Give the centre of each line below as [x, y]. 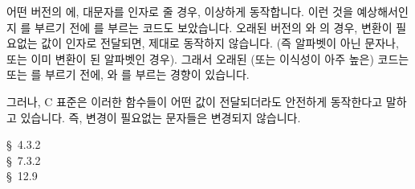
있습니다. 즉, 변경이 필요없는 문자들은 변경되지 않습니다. [161, 117]
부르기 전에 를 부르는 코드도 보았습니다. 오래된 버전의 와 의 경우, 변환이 [214, 27]
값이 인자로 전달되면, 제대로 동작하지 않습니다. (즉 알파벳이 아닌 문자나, [220, 43]
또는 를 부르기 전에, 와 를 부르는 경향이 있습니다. [128, 74]
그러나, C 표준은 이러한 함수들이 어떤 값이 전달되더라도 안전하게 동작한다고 [195, 101]
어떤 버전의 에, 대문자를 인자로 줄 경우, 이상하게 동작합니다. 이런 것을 [180, 11]
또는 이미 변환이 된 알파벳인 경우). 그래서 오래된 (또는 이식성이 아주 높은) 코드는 [208, 58]
